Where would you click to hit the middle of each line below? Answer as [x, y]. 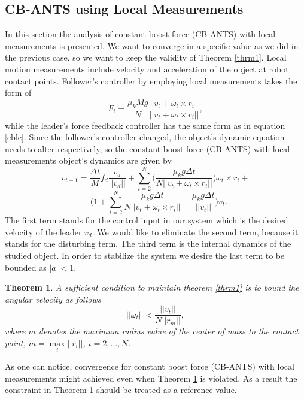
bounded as [26, 267]
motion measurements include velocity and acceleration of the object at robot [147, 69]
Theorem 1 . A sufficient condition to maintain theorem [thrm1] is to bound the [152, 287]
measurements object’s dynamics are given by [88, 160]
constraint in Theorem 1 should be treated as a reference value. [121, 390]
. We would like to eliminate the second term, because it [195, 232]
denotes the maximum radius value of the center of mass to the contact [168, 331]
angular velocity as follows [53, 299]
